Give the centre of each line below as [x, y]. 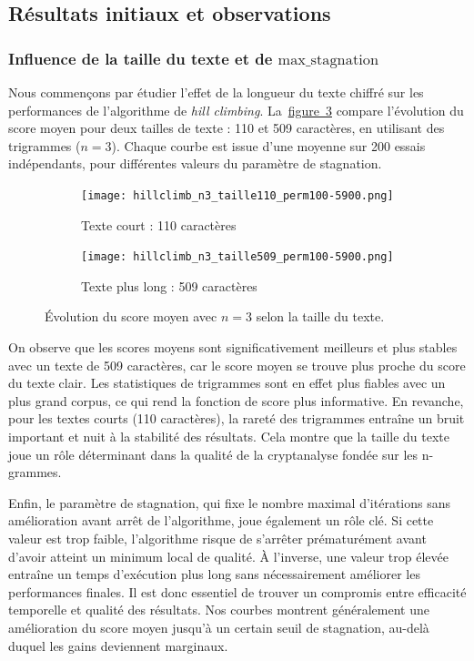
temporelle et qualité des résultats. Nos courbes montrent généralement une [219, 610]
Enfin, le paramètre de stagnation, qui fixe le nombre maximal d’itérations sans [230, 502]
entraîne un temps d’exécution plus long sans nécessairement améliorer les [214, 574]
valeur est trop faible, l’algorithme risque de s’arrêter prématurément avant [217, 538]
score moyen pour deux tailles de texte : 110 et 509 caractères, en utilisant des [227, 128]
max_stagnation [328, 60]
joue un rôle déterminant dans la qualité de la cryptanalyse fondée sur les [213, 454]
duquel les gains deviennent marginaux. [118, 645]
